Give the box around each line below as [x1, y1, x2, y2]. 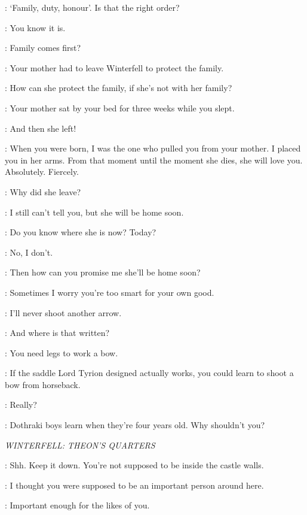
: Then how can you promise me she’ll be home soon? [5, 266, 201, 278]
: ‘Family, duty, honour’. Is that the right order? [5, 1, 180, 13]
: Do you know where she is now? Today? [5, 226, 156, 238]
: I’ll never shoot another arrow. [5, 306, 122, 319]
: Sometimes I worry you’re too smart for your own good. [5, 286, 214, 298]
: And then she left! [5, 122, 76, 134]
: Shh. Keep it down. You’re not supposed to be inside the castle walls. [5, 459, 264, 471]
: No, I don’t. [5, 246, 53, 258]
